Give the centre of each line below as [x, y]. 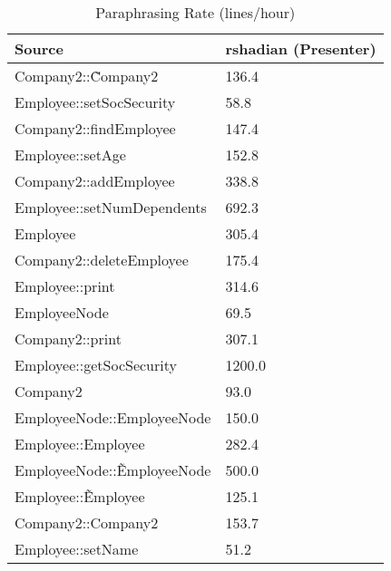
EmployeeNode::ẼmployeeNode [113, 470]
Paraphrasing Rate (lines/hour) [195, 12]
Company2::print [68, 339]
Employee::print [65, 286]
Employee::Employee [80, 444]
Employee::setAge [70, 155]
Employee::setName [77, 549]
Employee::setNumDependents [111, 207]
